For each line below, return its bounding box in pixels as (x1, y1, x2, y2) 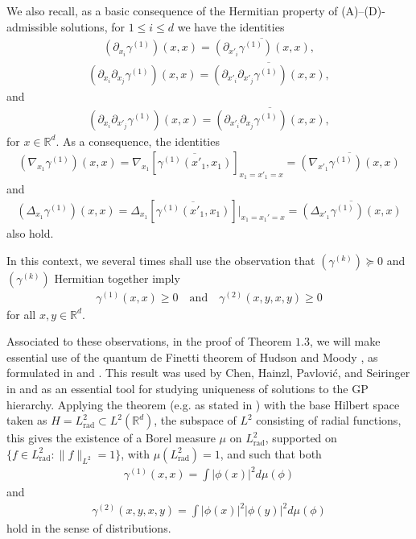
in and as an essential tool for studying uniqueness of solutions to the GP (6, 380, 369, 396)
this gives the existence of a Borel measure (6, 429, 216, 446)
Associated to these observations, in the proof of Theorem (6, 333, 292, 350)
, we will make (309, 333, 381, 350)
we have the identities (177, 18, 285, 35)
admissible (6, 18, 58, 35)
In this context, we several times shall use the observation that (6, 251, 315, 268)
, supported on (265, 429, 337, 446)
